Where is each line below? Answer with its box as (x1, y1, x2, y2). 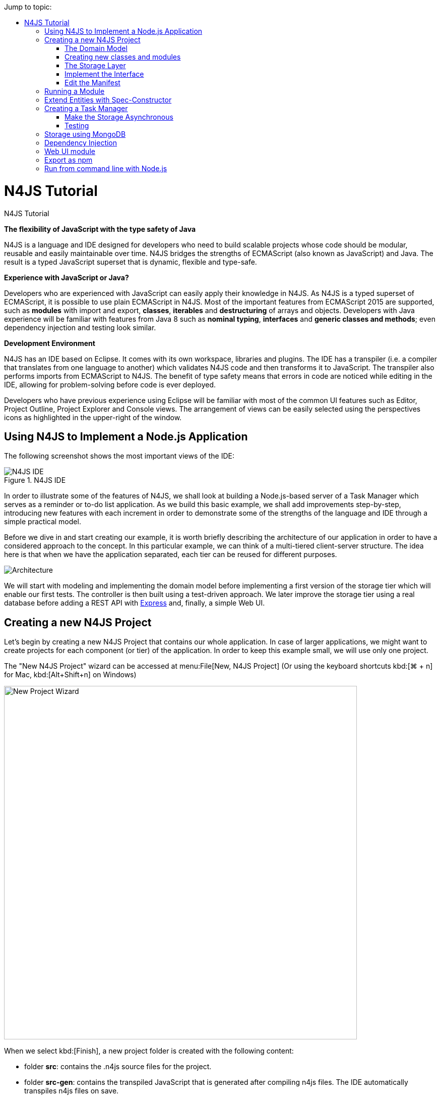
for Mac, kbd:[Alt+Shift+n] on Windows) (4, 670, 137, 679)
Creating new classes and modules (65, 53, 181, 61)
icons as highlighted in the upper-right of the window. (4, 413, 182, 422)
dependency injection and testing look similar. (4, 323, 156, 332)
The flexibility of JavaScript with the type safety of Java (4, 224, 196, 233)
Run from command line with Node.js (44, 164, 167, 173)
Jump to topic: (4, 3, 52, 11)
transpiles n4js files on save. (24, 1086, 119, 1095)
